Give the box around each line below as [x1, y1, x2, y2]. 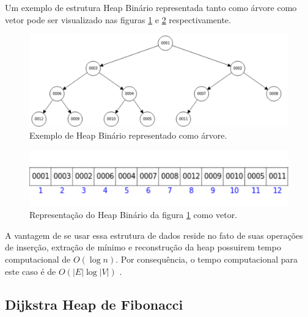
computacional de [5, 253, 71, 266]
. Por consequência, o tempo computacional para [116, 253, 298, 266]
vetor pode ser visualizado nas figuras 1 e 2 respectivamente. [5, 13, 231, 26]
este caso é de [5, 264, 56, 277]
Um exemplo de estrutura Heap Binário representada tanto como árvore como [5, 1, 297, 13]
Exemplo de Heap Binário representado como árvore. [29, 129, 227, 142]
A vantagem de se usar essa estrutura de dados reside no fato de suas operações [5, 228, 303, 241]
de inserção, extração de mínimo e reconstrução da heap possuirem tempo [5, 241, 281, 253]
